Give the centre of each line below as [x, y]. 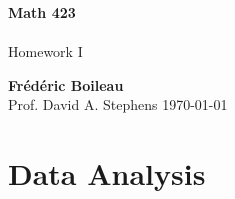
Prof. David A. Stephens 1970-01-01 [118, 104]
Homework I [45, 51]
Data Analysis [107, 173]
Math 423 [42, 12]
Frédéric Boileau [66, 84]
